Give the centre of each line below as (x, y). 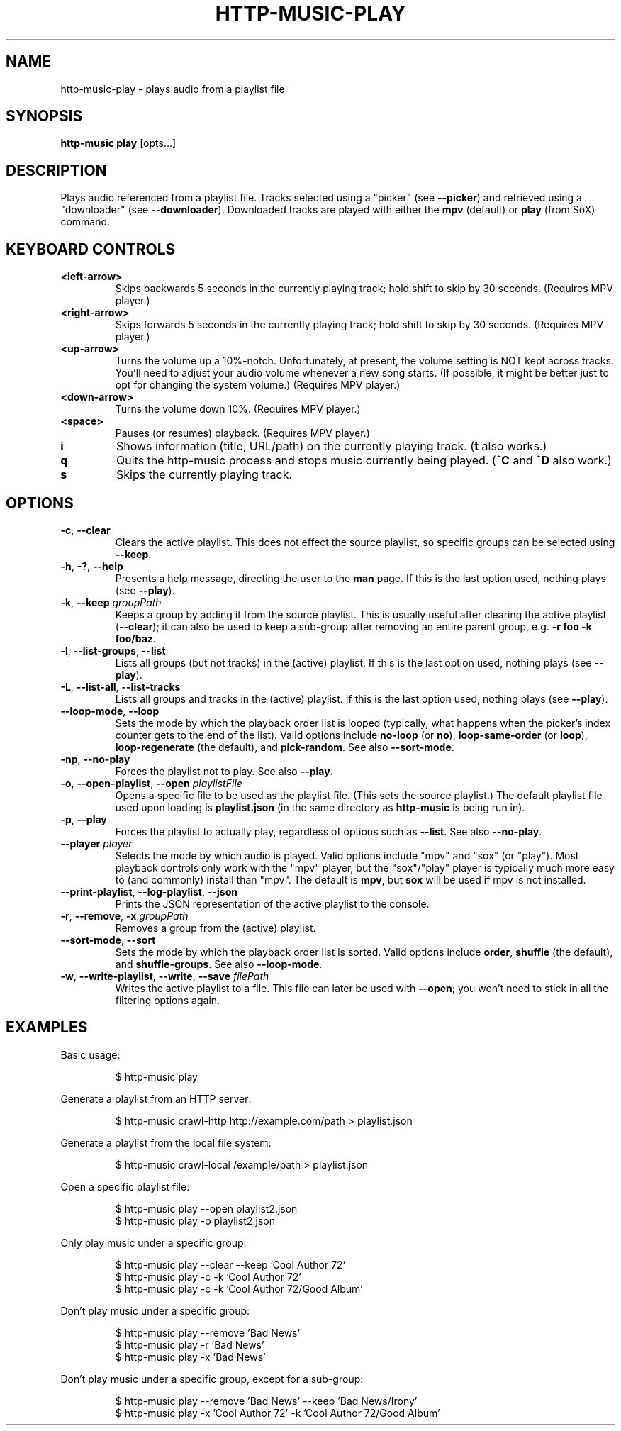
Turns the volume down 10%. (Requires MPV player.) (238, 409)
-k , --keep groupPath (111, 602)
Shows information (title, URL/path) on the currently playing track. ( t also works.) (331, 446)
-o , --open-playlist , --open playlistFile (151, 783)
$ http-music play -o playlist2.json (195, 1220)
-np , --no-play (95, 759)
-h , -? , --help (92, 566)
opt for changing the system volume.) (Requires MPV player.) (258, 385)
